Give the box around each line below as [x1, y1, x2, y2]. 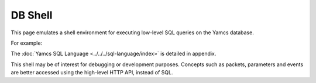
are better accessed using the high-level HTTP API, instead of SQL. [11, 69, 173, 76]
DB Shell [11, 9, 53, 21]
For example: [11, 39, 43, 46]
